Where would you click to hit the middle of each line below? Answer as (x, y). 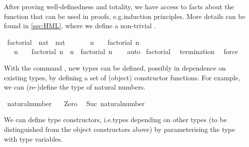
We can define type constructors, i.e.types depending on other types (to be (115, 119)
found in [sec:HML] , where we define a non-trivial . (80, 26)
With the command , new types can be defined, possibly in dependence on (115, 67)
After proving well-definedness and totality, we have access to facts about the (119, 6)
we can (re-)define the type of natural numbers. (75, 87)
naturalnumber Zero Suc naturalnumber (76, 103)
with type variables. (33, 138)
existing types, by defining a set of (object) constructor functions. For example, (122, 77)
